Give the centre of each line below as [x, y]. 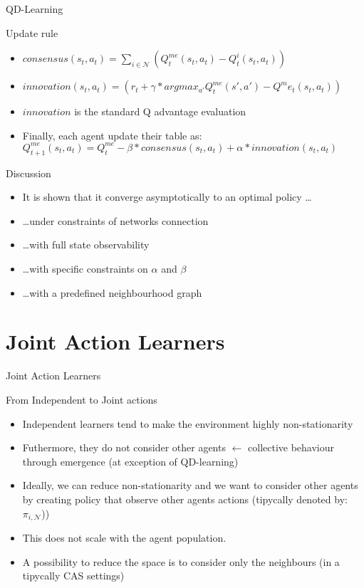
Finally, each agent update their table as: [112, 135]
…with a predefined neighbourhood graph [112, 292]
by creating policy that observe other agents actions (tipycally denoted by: [185, 499]
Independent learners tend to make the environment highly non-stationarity [188, 423]
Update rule [32, 32]
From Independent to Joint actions [82, 399]
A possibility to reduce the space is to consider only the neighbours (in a [181, 561]
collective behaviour [291, 447]
